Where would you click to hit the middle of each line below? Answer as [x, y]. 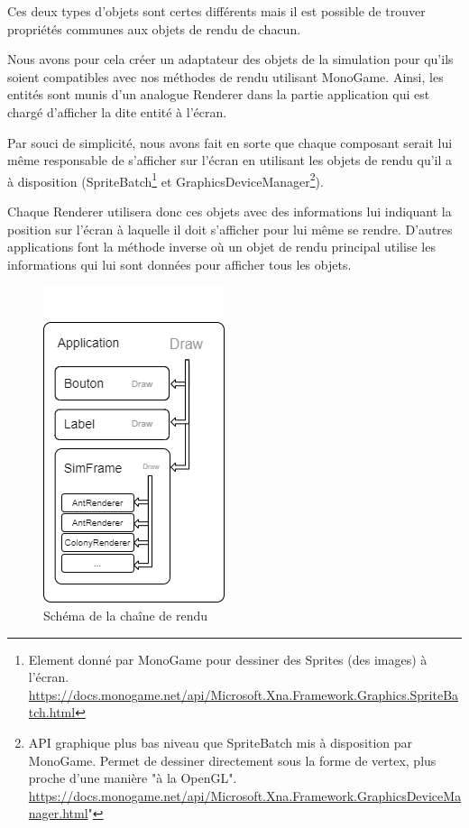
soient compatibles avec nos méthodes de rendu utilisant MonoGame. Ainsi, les [225, 76]
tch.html [52, 712]
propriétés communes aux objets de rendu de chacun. [154, 28]
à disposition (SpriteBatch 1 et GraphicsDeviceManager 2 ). [166, 179]
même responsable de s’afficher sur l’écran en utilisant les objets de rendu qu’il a [230, 160]
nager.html [58, 813]
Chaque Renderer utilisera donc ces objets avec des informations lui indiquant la [230, 211]
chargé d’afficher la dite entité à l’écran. [117, 111]
